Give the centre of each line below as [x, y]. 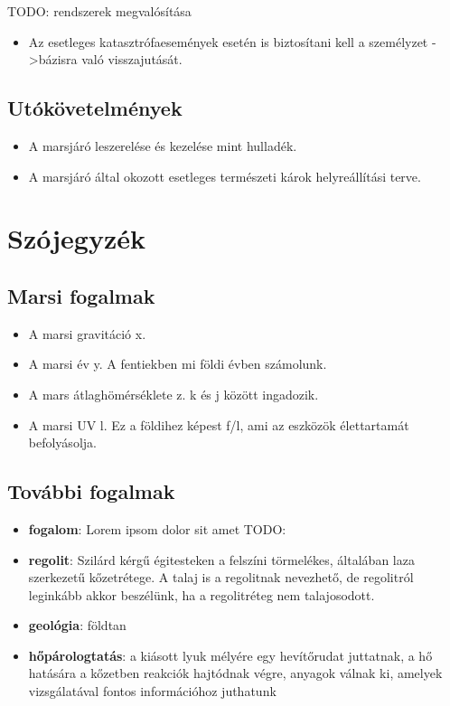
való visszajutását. [132, 59]
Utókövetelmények [95, 108]
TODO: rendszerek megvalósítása [99, 11]
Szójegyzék [76, 238]
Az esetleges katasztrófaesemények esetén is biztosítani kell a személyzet [228, 41]
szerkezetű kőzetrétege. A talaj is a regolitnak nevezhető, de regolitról [221, 577]
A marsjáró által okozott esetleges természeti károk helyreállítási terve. [225, 176]
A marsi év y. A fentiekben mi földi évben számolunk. [178, 364]
